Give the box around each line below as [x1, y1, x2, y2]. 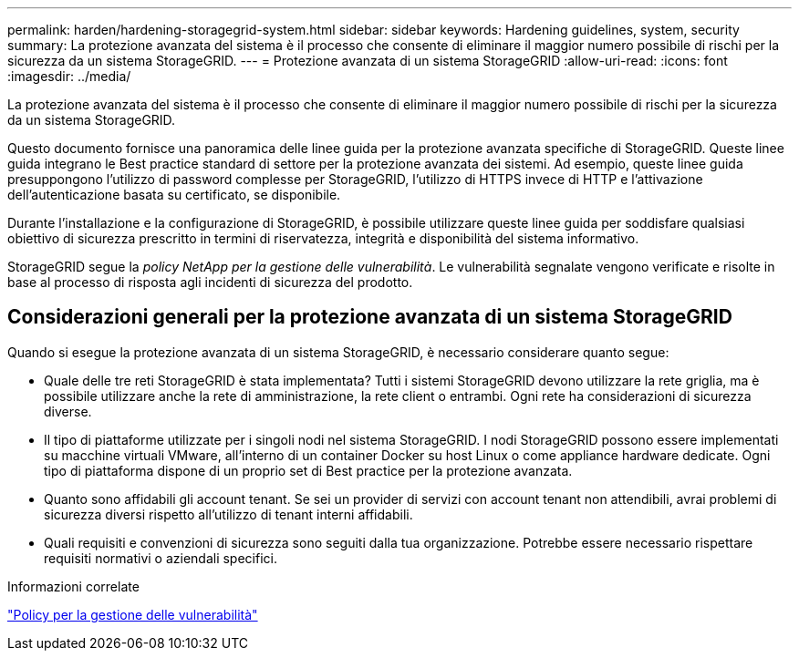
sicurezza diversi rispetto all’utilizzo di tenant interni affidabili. [44, 506, 413, 522]
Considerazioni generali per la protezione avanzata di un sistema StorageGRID [7, 305, 732, 329]
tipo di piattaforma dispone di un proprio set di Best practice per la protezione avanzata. [44, 462, 573, 478]
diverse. [44, 403, 92, 419]
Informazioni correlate [7, 578, 140, 594]
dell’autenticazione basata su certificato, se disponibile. [7, 187, 341, 202]
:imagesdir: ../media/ [7, 68, 131, 84]
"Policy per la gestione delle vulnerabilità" [7, 606, 258, 622]
